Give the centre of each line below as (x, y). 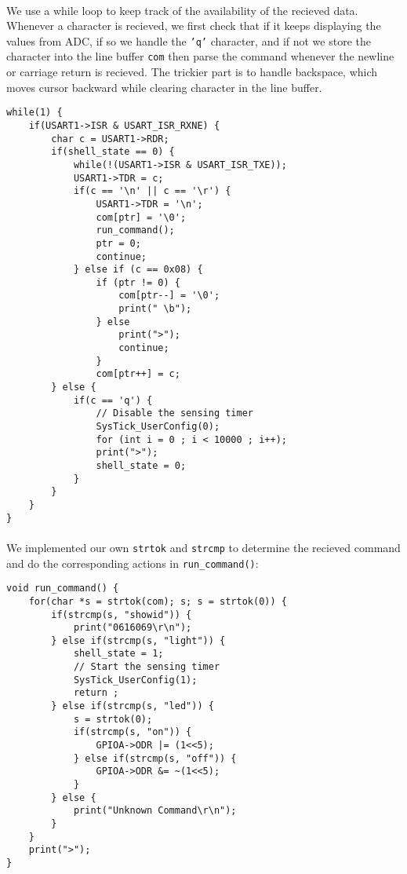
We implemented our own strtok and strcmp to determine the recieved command (203, 547)
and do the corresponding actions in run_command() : (133, 563)
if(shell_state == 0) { (113, 152)
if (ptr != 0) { (138, 282)
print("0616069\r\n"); (133, 628)
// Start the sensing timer (147, 667)
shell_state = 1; (118, 654)
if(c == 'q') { (113, 400)
